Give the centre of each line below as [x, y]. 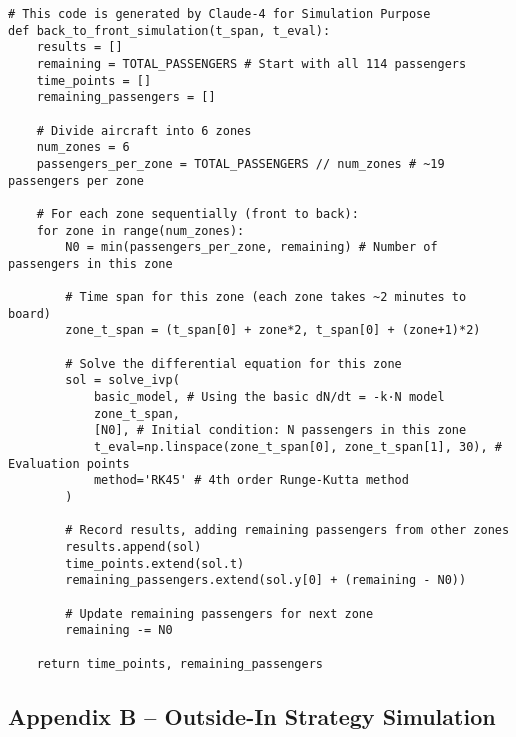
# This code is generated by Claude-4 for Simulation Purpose [219, 14]
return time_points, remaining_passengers [179, 663]
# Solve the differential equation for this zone [233, 363]
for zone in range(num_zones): [140, 230]
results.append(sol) [133, 547]
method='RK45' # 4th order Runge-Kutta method [251, 480]
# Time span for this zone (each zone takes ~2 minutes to [266, 297]
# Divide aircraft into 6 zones [144, 130]
